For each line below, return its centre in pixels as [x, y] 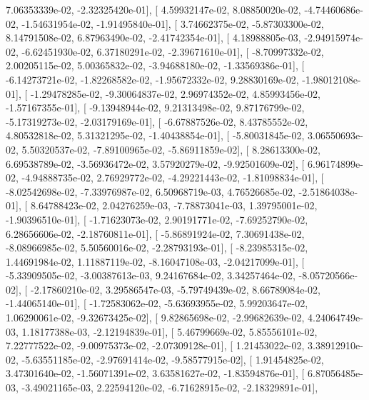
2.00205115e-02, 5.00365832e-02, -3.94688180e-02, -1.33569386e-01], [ [155, 65]
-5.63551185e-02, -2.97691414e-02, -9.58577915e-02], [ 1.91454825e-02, [173, 359]
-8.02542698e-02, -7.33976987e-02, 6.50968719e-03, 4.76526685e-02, [151, 191]
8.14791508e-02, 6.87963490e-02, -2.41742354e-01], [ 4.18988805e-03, [153, 37]
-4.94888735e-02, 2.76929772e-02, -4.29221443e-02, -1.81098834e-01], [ [173, 177]
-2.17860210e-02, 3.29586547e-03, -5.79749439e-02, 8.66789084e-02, [175, 289]
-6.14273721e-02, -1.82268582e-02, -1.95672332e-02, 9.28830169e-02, [152, 79]
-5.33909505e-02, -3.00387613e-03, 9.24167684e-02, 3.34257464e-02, [151, 275]
